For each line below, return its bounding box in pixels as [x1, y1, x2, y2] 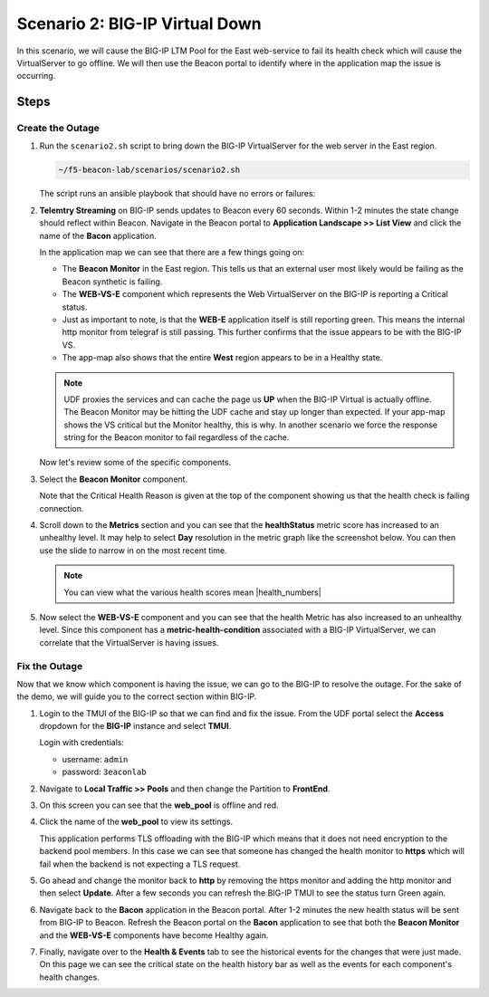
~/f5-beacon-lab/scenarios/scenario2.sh [58, 165, 240, 176]
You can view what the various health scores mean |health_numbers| [63, 587, 321, 598]
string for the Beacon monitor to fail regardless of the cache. [63, 432, 290, 443]
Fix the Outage [16, 659, 83, 672]
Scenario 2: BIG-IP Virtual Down [16, 14, 262, 34]
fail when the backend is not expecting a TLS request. [39, 858, 241, 869]
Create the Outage [16, 122, 100, 135]
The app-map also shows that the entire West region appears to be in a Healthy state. [62, 352, 383, 363]
